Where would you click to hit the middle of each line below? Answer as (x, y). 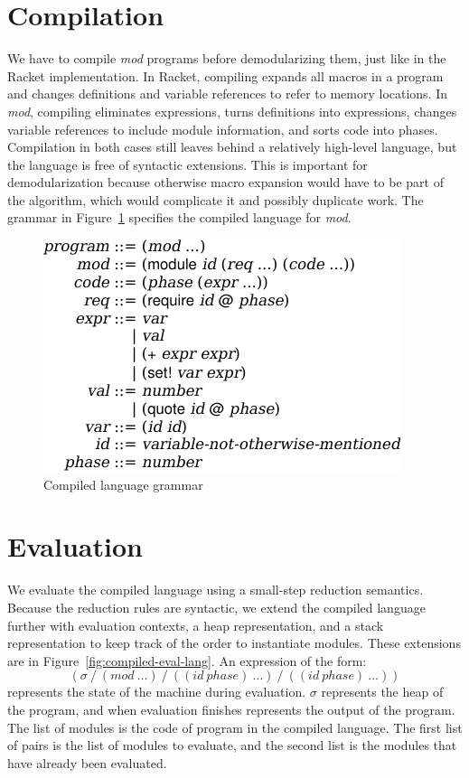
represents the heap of (382, 692)
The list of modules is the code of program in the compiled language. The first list (235, 727)
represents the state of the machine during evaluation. (157, 692)
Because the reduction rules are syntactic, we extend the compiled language (216, 607)
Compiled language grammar (123, 484)
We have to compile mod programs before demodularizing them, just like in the (227, 58)
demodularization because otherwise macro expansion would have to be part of (225, 182)
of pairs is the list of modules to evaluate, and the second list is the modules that (232, 745)
